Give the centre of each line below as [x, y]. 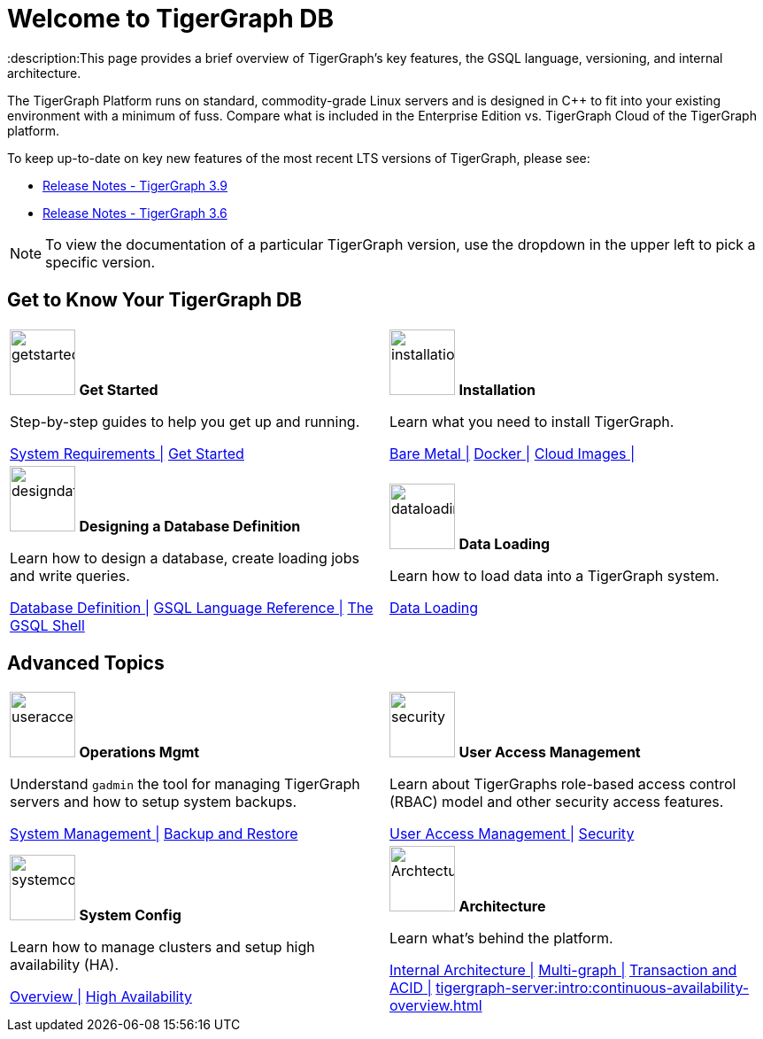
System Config [130, 915]
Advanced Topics [86, 663]
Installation [497, 389]
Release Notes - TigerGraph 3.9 [135, 185]
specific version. [100, 262]
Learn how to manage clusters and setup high [162, 947]
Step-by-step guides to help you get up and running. [185, 421]
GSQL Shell [47, 625]
